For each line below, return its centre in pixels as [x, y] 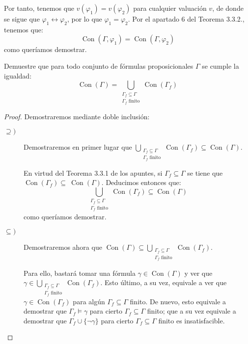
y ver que [198, 273]
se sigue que [22, 19]
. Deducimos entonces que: [141, 182]
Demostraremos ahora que [63, 247]
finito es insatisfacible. [192, 320]
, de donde [228, 8]
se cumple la [220, 66]
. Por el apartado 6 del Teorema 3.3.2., [186, 19]
